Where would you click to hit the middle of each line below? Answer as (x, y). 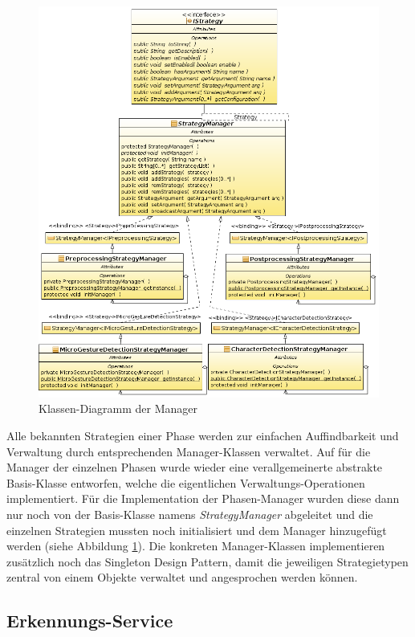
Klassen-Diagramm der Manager (118, 408)
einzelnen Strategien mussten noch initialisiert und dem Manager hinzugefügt (197, 530)
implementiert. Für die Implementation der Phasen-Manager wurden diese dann (203, 498)
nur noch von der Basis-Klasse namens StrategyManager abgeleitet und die (190, 514)
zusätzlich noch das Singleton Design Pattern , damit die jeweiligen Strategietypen (207, 561)
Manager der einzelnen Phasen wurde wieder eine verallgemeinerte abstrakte (195, 467)
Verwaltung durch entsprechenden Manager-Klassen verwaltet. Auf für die (189, 451)
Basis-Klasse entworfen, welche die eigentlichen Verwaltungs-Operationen (186, 482)
